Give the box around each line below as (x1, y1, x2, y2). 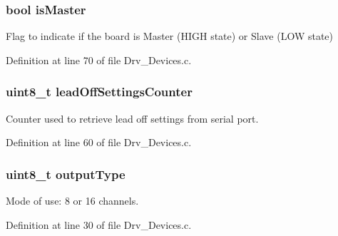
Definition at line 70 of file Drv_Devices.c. (6, 52, 192, 67)
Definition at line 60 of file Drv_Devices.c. (6, 135, 192, 150)
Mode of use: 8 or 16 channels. (6, 193, 139, 208)
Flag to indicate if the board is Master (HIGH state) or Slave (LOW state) (6, 29, 334, 43)
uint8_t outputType (6, 165, 126, 183)
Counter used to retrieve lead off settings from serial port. (6, 111, 259, 125)
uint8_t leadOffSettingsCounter (6, 83, 193, 101)
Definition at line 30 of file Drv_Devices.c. (6, 217, 192, 232)
